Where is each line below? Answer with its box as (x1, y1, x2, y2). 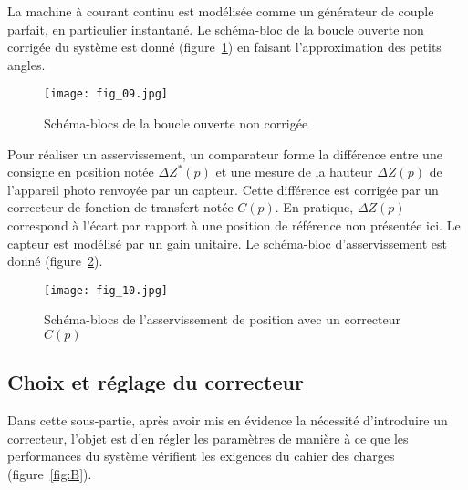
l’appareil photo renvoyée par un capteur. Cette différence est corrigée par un (7, 179, 439, 199)
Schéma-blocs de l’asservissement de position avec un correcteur (44, 310, 401, 329)
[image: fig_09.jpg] (44, 87, 169, 101)
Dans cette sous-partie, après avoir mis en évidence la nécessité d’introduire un (7, 411, 448, 430)
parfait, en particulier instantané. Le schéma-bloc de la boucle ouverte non (7, 19, 424, 38)
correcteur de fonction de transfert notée (7, 198, 234, 217)
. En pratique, (275, 198, 354, 217)
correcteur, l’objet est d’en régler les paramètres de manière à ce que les (7, 428, 409, 447)
